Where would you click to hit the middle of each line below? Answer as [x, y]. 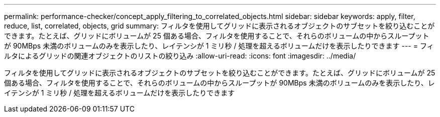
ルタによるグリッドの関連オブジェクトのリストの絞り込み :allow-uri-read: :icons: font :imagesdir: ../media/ [180, 56]
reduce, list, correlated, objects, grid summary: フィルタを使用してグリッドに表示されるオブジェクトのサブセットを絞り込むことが [219, 26]
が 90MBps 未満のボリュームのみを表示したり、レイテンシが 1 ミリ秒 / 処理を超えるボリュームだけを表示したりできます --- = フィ [219, 46]
